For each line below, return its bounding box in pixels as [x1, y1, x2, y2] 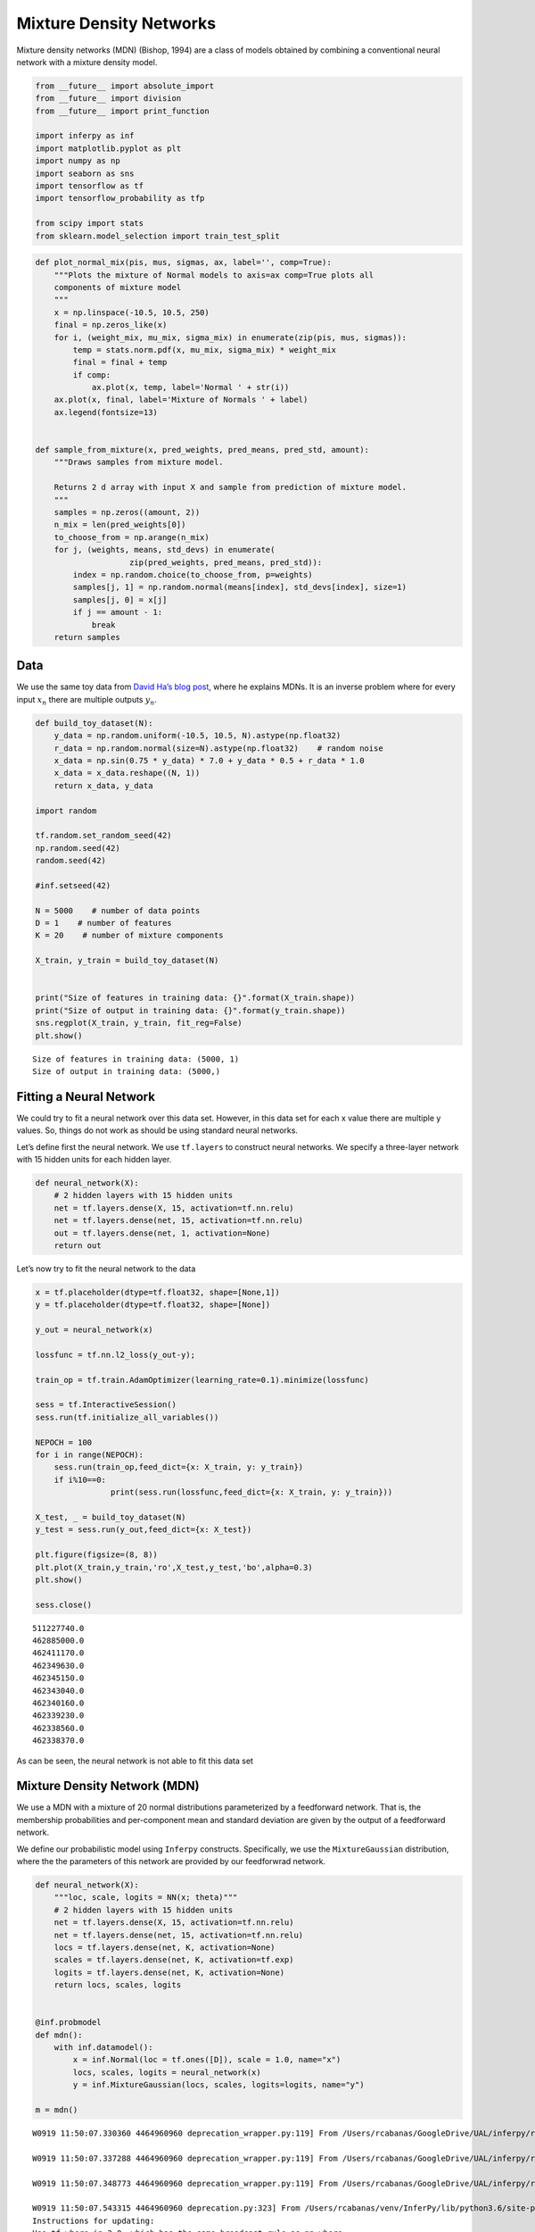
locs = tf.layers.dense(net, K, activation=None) [53, 1942, 276, 1953]
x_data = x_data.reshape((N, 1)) [53, 768, 201, 779]
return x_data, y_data [53, 780, 153, 790]
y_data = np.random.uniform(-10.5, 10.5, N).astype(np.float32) [53, 730, 342, 741]
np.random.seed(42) [35, 843, 120, 853]
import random [35, 805, 97, 816]
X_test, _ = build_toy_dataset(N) [35, 1512, 186, 1522]
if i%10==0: [53, 1474, 107, 1485]
